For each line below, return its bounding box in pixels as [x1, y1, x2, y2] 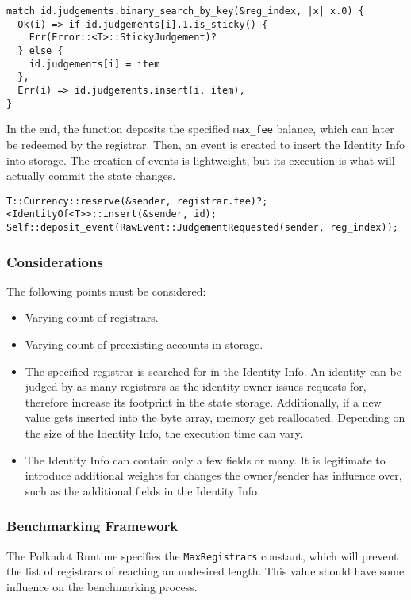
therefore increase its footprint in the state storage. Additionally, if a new [25, 393, 382, 410]
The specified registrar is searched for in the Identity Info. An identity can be [25, 362, 401, 379]
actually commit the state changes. [6, 167, 176, 184]
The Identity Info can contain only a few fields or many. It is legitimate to [25, 451, 386, 468]
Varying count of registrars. [25, 309, 159, 326]
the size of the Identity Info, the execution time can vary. [25, 425, 303, 441]
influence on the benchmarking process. [6, 578, 198, 594]
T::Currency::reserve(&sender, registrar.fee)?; [6, 195, 268, 207]
